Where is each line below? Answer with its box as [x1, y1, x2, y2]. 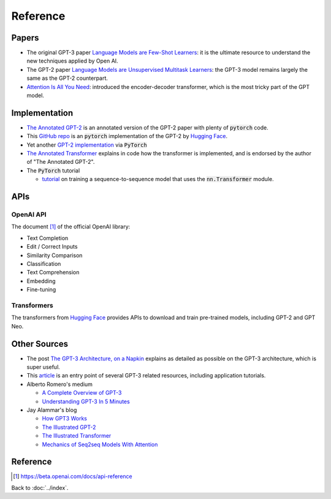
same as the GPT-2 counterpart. [26, 74, 108, 82]
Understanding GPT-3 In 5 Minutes [42, 398, 130, 405]
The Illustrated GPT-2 [42, 424, 96, 431]
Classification [26, 260, 61, 267]
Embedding [26, 277, 56, 285]
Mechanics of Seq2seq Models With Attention [42, 441, 158, 448]
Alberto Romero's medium [26, 381, 93, 388]
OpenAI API [11, 211, 47, 219]
